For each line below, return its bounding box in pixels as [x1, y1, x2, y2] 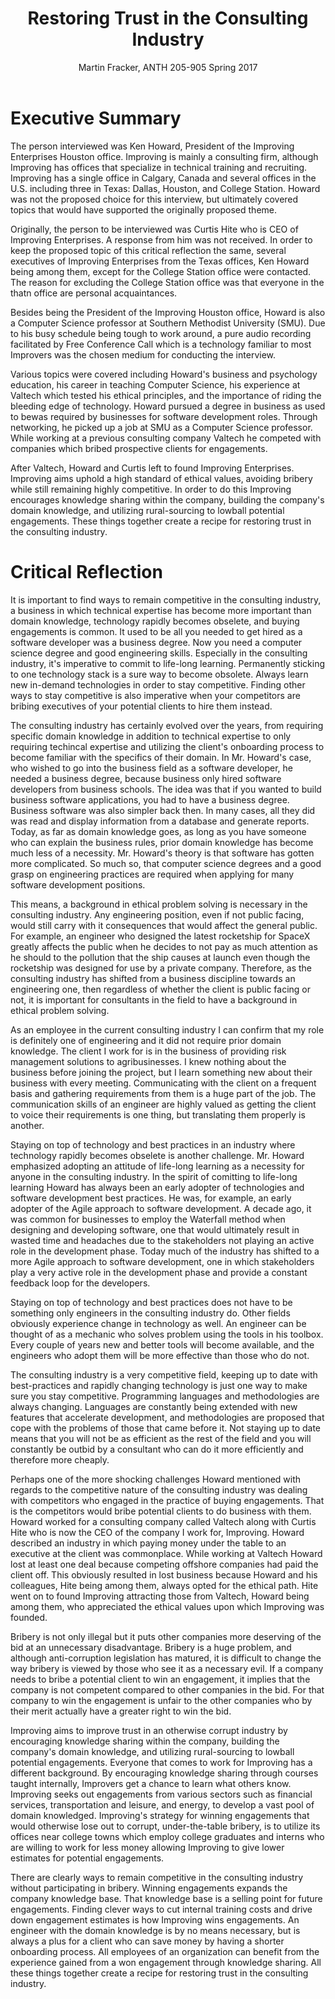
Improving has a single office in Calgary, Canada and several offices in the [10, 172, 317, 184]
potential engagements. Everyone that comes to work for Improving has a [10, 1756, 313, 1768]
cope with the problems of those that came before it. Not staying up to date [10, 1422, 322, 1434]
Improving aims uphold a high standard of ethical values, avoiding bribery [10, 472, 313, 484]
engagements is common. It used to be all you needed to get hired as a [10, 625, 303, 637]
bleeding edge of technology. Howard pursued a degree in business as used [10, 400, 326, 412]
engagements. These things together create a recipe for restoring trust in [10, 515, 312, 527]
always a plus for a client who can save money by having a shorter [10, 1935, 285, 1947]
